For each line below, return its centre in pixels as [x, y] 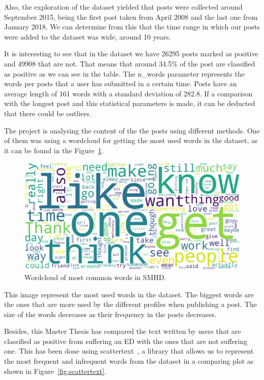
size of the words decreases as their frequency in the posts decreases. [110, 314]
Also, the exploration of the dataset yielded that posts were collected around [123, 7]
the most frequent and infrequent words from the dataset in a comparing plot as [129, 361]
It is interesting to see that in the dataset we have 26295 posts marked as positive [131, 54]
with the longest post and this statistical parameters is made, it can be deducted [130, 103]
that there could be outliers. [48, 113]
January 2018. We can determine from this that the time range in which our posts [132, 27]
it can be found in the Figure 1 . [54, 150]
